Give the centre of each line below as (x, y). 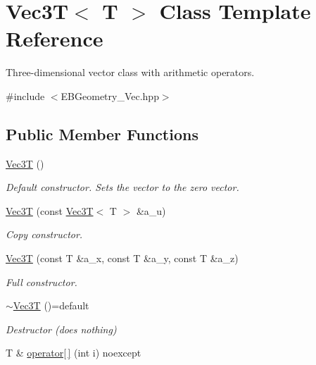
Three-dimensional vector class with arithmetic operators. (130, 72)
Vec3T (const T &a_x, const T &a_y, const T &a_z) (122, 258)
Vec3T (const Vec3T (50, 210)
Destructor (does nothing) (61, 329)
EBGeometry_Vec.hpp (110, 95)
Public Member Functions (102, 134)
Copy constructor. (44, 234)
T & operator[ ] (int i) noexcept (74, 353)
